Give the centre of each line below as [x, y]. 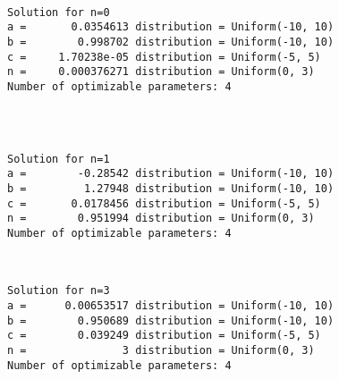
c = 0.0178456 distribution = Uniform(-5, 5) [164, 203]
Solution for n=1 [59, 159]
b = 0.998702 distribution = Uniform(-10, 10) [171, 42]
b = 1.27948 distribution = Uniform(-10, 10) [171, 189]
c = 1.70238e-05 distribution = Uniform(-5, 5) [164, 57]
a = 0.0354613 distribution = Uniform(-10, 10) [171, 27]
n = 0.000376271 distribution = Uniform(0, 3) [161, 72]
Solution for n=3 [59, 291]
